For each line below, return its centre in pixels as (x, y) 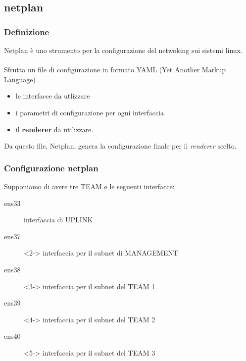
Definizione (27, 31)
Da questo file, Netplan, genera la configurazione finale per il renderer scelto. (120, 146)
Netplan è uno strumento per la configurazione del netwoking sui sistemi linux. (123, 50)
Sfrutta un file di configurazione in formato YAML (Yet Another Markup (115, 70)
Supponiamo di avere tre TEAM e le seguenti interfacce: (89, 186)
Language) (20, 79)
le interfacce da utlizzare (53, 96)
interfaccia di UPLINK (58, 220)
